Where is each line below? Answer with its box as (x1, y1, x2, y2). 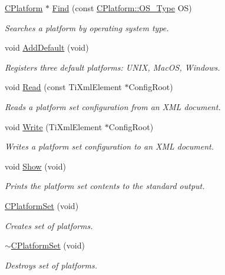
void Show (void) (5, 160, 66, 172)
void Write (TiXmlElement (5, 120, 102, 132)
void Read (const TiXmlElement (5, 81, 122, 93)
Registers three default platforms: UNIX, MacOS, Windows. (5, 61, 220, 73)
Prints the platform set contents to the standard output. (5, 180, 205, 192)
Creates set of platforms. (5, 219, 93, 231)
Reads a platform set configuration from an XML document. (5, 100, 221, 112)
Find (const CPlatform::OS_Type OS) (52, 2, 192, 14)
